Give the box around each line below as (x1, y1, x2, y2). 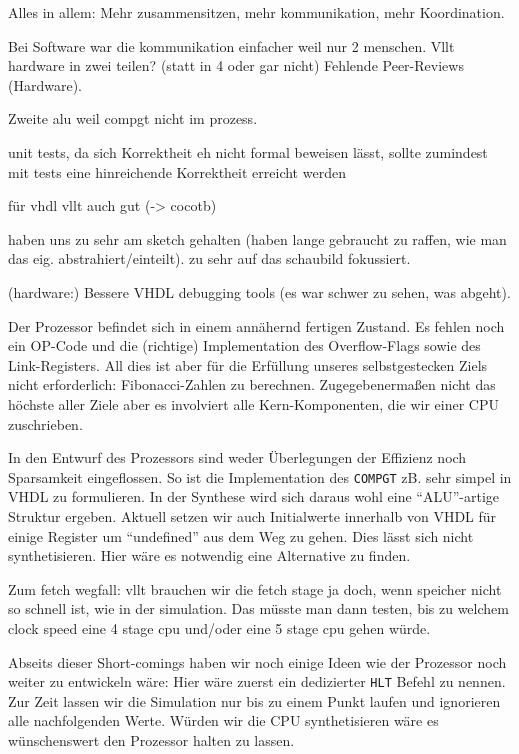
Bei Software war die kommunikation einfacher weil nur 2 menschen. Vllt (8, 35, 455, 56)
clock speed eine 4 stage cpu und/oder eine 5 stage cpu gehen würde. (8, 617, 431, 638)
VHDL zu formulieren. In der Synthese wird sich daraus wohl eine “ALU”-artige (8, 486, 500, 507)
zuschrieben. (8, 413, 83, 434)
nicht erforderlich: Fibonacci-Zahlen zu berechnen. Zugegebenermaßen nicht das (8, 374, 496, 395)
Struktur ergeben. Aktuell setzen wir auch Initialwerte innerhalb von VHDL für (8, 505, 497, 526)
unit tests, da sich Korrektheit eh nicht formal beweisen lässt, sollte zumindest (8, 141, 488, 162)
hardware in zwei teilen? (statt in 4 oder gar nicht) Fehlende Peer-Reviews (8, 55, 464, 76)
